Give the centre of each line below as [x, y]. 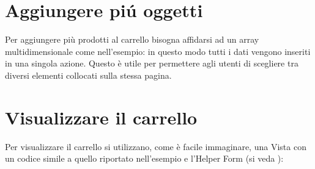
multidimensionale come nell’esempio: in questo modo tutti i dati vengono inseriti [158, 51]
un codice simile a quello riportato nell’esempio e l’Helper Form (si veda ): [144, 158]
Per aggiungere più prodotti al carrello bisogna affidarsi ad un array [132, 39]
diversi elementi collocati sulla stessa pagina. [88, 75]
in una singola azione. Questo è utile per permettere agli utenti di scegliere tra [152, 63]
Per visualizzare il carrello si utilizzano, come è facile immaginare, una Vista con [156, 146]
